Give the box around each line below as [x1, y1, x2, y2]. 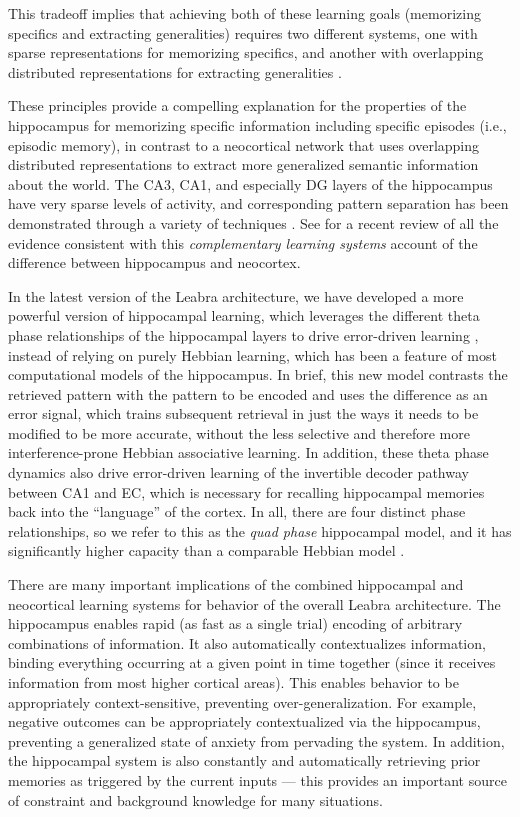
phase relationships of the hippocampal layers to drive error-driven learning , [8, 324, 479, 345]
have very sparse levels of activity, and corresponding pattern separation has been [8, 193, 509, 214]
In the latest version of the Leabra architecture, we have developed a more [8, 285, 464, 306]
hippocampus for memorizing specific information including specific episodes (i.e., [8, 114, 507, 135]
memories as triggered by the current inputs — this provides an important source [8, 769, 507, 790]
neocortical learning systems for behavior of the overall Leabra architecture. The [8, 593, 501, 614]
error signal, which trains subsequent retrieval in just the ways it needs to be [8, 403, 479, 424]
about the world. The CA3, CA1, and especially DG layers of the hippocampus [8, 173, 493, 194]
